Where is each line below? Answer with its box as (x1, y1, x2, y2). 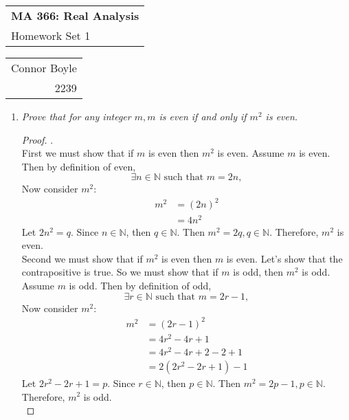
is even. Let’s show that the (226, 251, 343, 265)
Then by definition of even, (21, 159, 136, 173)
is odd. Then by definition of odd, (69, 278, 212, 292)
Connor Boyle (11, 60, 77, 76)
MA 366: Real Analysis (11, 8, 139, 23)
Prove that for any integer (21, 109, 131, 123)
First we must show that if (21, 146, 134, 160)
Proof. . (21, 132, 54, 146)
